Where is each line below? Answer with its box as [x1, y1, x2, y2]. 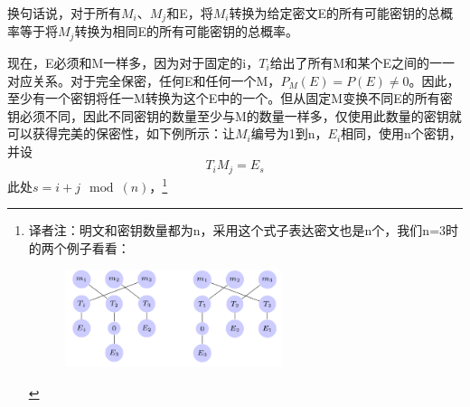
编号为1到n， [250, 124, 328, 143]
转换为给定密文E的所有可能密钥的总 [229, 4, 441, 22]
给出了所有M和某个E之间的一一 [269, 52, 455, 71]
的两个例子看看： [28, 238, 130, 257]
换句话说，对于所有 [7, 4, 121, 22]
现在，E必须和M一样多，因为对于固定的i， [7, 52, 259, 71]
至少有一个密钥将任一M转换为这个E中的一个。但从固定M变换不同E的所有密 [7, 89, 453, 108]
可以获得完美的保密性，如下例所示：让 [7, 124, 235, 143]
